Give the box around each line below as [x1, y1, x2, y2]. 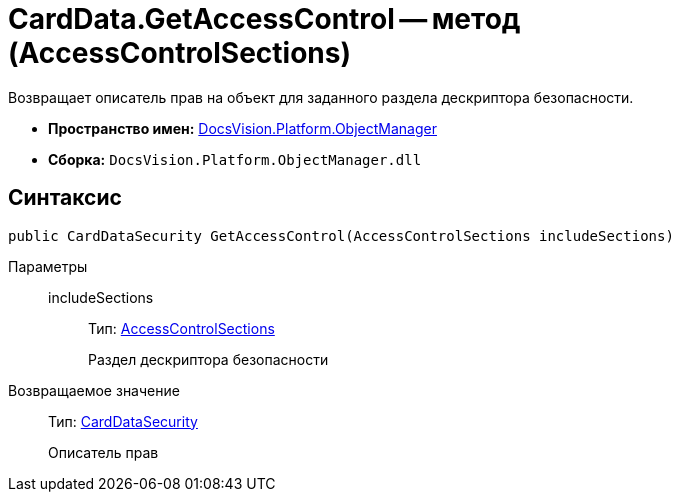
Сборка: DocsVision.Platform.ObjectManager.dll [48, 150, 422, 168]
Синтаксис [8, 185, 122, 211]
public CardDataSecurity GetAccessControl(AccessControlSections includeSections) [8, 227, 674, 244]
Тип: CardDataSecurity [48, 412, 198, 430]
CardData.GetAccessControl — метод [8, 2, 521, 36]
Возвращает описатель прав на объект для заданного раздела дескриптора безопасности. [8, 88, 634, 106]
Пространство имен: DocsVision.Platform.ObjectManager [48, 119, 437, 137]
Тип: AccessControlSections [88, 319, 275, 337]
